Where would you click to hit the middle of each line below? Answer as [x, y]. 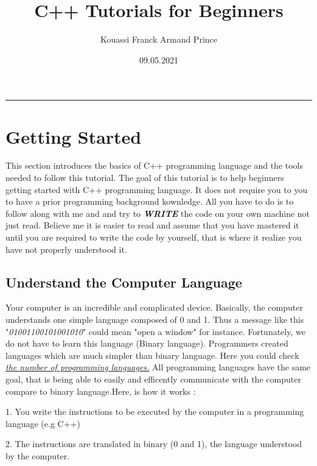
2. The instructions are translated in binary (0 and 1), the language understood [154, 444]
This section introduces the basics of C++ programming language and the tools [155, 165]
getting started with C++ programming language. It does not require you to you [157, 189]
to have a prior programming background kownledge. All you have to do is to [150, 201]
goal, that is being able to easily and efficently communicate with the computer [153, 379]
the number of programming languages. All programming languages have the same [158, 367]
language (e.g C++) [43, 423]
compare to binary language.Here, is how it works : [101, 391]
